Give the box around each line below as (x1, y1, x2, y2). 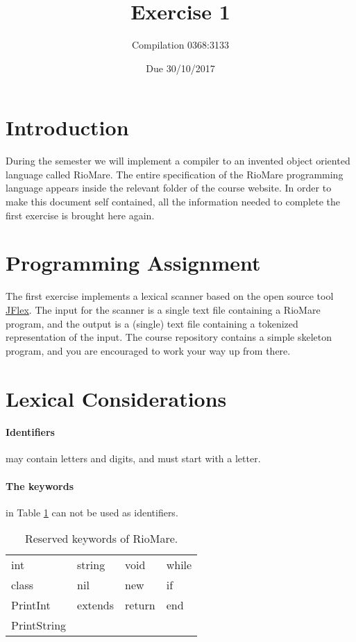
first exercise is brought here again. (6, 208, 155, 222)
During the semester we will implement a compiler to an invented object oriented (6, 153, 350, 168)
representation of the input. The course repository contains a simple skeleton (6, 330, 332, 344)
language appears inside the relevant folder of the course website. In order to (6, 180, 332, 195)
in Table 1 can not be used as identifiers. (6, 505, 178, 519)
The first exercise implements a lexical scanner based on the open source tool (6, 289, 334, 303)
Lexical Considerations (6, 384, 227, 412)
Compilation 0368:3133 (131, 37, 229, 52)
